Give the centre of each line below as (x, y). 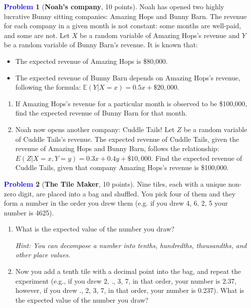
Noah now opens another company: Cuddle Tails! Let (95, 129)
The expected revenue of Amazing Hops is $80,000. (91, 61)
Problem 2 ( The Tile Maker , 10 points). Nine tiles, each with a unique (115, 183)
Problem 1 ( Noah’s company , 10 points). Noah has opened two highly (114, 6)
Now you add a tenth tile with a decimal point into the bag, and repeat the (128, 271)
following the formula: (48, 87)
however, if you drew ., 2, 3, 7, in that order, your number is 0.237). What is (130, 290)
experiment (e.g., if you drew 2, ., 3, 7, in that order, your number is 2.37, (126, 280)
